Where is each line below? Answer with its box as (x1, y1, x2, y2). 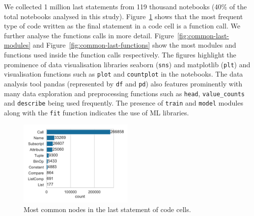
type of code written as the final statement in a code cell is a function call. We (4, 21, 240, 31)
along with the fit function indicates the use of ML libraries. (4, 107, 189, 117)
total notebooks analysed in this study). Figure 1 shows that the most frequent (4, 11, 243, 21)
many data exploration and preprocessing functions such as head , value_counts (4, 88, 245, 98)
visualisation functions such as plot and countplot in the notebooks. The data (4, 69, 243, 79)
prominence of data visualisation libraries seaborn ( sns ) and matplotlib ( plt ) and (4, 59, 251, 69)
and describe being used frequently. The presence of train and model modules (4, 98, 243, 108)
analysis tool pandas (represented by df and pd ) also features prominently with (4, 78, 243, 88)
